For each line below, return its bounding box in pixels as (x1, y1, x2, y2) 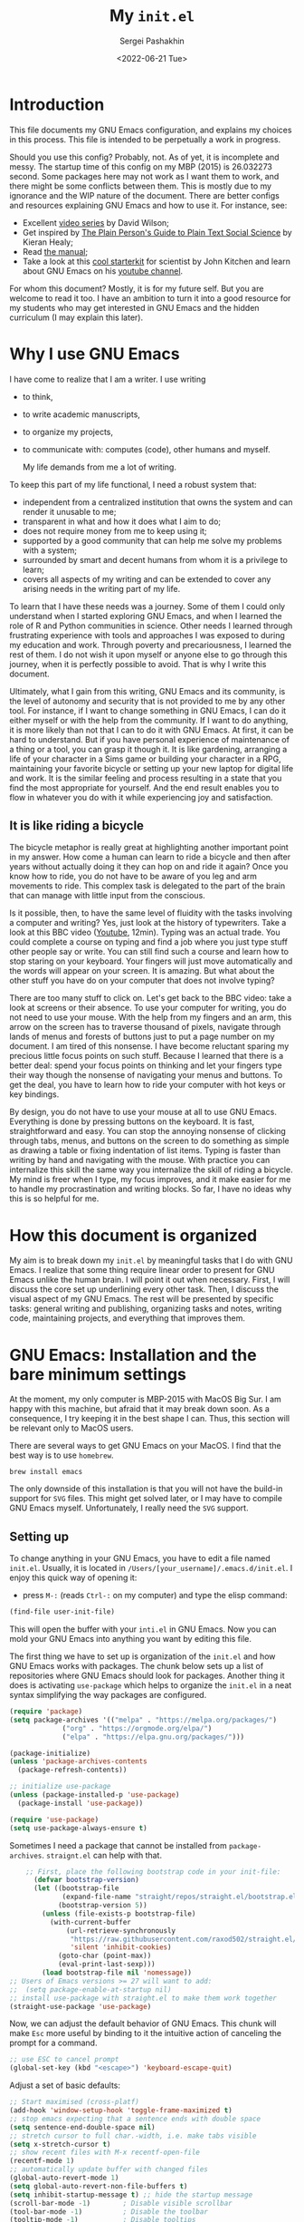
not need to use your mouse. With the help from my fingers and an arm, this (9, 1012, 292, 1023)
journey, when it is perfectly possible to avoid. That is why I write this (9, 658, 267, 669)
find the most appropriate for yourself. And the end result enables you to (9, 781, 280, 793)
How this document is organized (9, 1225, 258, 1246)
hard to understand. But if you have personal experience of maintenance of (9, 733, 290, 744)
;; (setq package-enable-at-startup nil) (9, 1984, 172, 1994)
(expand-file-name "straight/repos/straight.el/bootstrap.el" (62, 1892, 301, 1902)
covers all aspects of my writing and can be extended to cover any (22, 573, 271, 585)
